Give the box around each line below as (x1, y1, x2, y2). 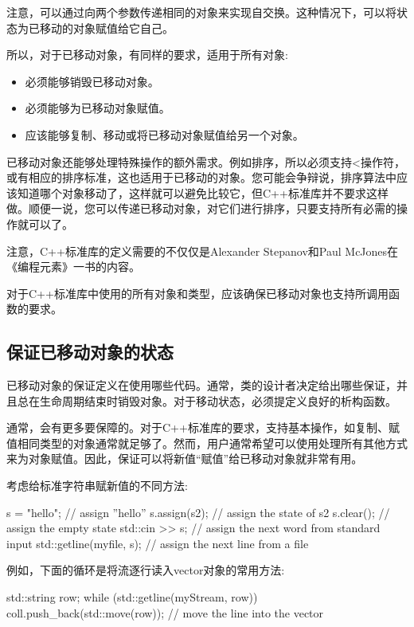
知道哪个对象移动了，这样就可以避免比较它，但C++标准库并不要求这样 (17, 184, 389, 201)
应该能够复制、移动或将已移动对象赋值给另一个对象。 (25, 126, 304, 143)
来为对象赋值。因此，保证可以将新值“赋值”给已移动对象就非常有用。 (6, 450, 363, 467)
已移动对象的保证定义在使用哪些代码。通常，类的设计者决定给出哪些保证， (6, 377, 396, 394)
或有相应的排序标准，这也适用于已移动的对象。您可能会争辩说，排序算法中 (6, 169, 396, 186)
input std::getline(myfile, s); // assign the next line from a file (6, 535, 309, 551)
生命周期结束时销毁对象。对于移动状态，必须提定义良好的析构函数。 (39, 392, 396, 409)
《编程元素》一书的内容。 (6, 258, 140, 275)
